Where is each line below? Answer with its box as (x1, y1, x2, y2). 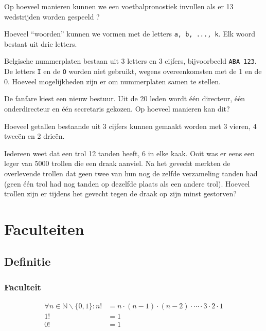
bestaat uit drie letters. (4, 38, 77, 49)
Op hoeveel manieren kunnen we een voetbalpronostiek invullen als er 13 (4, 1, 234, 11)
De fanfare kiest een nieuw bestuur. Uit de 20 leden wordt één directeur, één (4, 93, 245, 104)
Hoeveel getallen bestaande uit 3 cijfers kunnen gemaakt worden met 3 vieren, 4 (4, 120, 257, 131)
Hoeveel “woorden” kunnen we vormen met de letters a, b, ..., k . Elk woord (4, 28, 256, 39)
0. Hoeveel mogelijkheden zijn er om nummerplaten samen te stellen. (4, 76, 221, 86)
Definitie (4, 253, 51, 269)
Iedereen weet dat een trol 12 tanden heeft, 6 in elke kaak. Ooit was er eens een (4, 148, 255, 158)
